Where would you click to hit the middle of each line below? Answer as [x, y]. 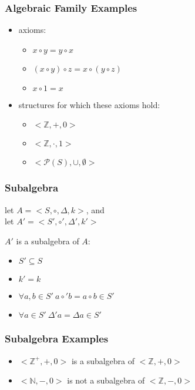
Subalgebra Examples [57, 339]
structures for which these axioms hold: [89, 104]
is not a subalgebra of [106, 380]
